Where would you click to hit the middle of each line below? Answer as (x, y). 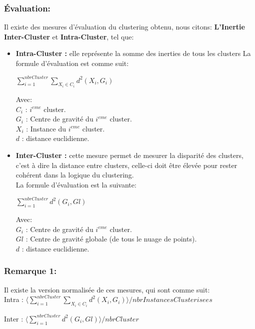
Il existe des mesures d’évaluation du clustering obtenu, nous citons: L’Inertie (124, 27)
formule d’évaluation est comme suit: (72, 63)
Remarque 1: (30, 271)
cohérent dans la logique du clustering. (75, 175)
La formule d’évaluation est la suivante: (76, 184)
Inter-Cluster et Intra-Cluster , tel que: (69, 36)
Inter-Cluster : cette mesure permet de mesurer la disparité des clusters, (129, 155)
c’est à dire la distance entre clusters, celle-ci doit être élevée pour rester (126, 165)
